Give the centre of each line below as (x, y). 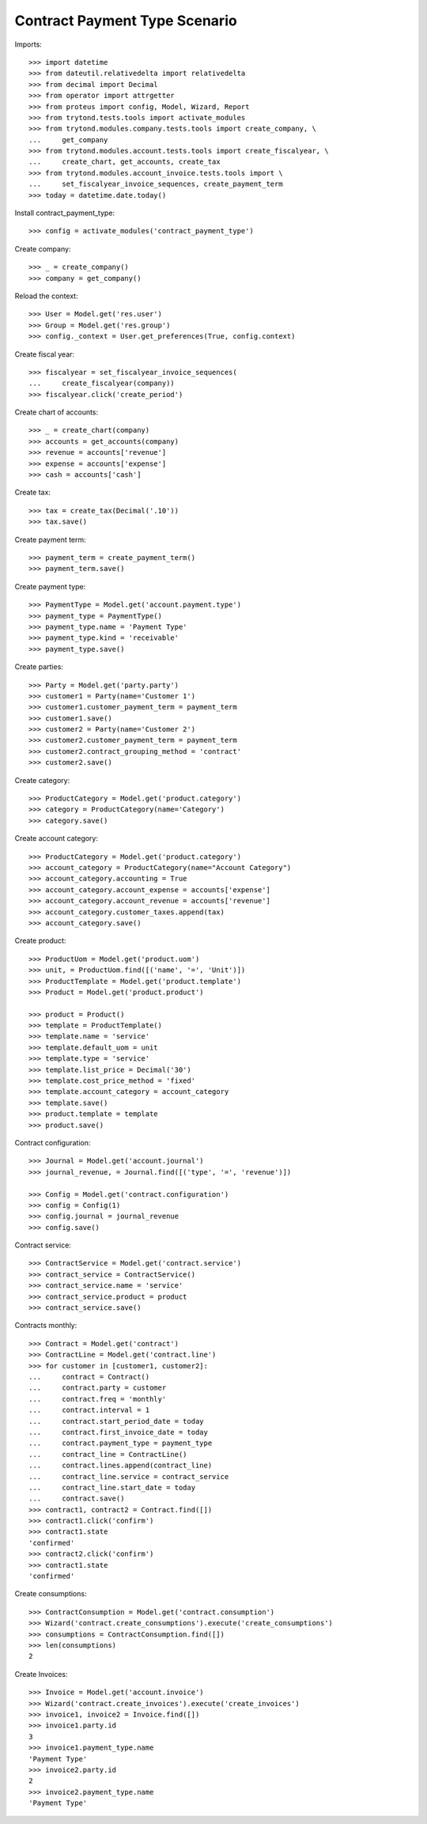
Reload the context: (46, 296)
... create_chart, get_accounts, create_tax (125, 162)
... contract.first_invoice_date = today (119, 1432)
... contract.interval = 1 (89, 1410)
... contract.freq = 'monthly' (98, 1399)
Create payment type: (50, 586)
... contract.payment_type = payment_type (121, 1443)
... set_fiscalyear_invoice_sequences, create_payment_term (156, 184)
